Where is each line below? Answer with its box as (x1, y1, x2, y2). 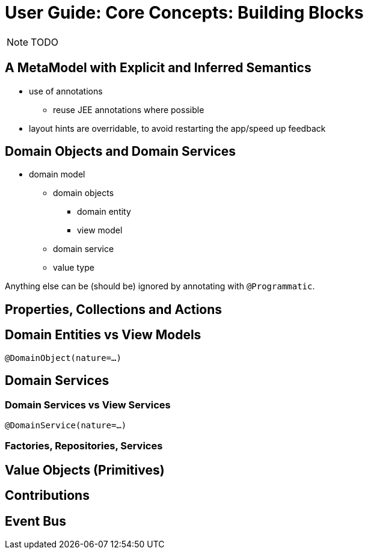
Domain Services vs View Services (5, 398, 171, 411)
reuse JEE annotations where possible (53, 104, 204, 115)
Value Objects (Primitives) (5, 462, 165, 478)
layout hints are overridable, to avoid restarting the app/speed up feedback (29, 123, 326, 134)
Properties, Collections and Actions (5, 301, 222, 317)
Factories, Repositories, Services (5, 440, 163, 452)
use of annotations (29, 85, 103, 96)
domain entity (77, 206, 131, 217)
